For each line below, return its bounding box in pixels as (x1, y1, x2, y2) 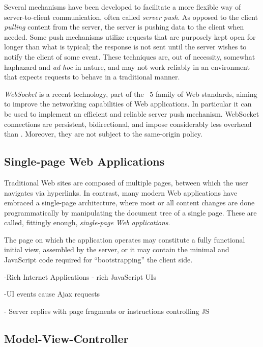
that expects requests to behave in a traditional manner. (4, 71, 180, 82)
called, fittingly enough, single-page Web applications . (4, 217, 170, 228)
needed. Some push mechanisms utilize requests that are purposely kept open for (4, 31, 256, 42)
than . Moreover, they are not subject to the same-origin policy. (4, 128, 202, 139)
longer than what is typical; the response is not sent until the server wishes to (4, 41, 247, 52)
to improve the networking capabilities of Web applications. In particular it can (4, 98, 252, 109)
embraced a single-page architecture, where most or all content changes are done (4, 197, 255, 208)
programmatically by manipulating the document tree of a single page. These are (4, 207, 257, 218)
